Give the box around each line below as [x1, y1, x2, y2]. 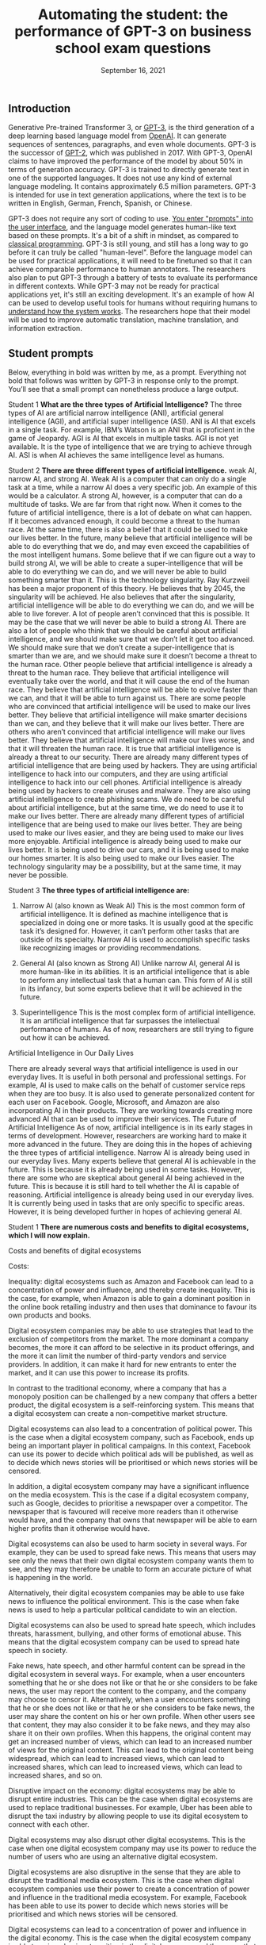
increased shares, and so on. [8, 1770, 103, 1780]
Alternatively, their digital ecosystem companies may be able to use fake [8, 1588, 245, 1598]
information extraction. [8, 324, 83, 333]
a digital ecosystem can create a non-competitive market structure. [8, 1409, 228, 1418]
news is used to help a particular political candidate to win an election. [8, 1605, 237, 1615]
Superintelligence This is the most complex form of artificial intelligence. [19, 1007, 256, 1017]
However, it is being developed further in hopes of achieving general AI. [8, 1207, 243, 1217]
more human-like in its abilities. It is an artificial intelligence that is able [19, 967, 250, 976]
